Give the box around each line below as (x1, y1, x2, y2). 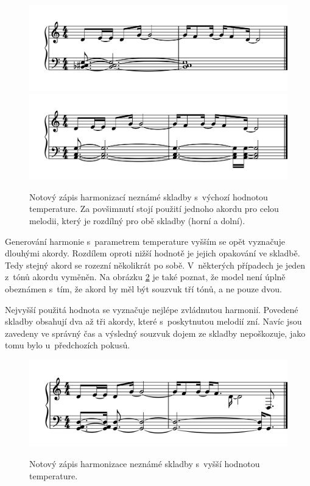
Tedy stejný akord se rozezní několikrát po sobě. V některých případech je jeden (5, 258, 306, 271)
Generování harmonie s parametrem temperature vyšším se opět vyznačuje (5, 234, 285, 247)
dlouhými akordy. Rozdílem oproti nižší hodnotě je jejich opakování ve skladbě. (5, 247, 300, 259)
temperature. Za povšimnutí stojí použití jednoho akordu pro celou (29, 202, 279, 215)
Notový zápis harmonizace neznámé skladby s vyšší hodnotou (29, 457, 260, 470)
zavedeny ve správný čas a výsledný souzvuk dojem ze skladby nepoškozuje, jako (5, 326, 306, 339)
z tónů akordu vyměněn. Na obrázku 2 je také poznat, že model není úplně (5, 270, 286, 283)
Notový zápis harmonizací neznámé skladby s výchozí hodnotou (29, 190, 268, 203)
